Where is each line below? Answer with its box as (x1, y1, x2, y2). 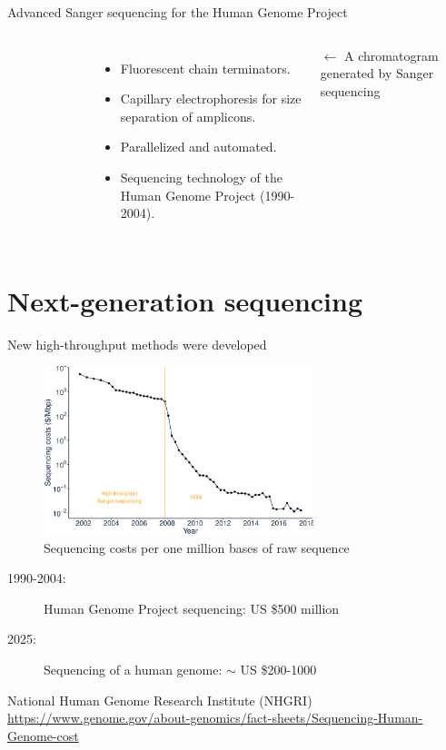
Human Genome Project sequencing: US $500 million (44, 598, 340, 617)
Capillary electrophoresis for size (120, 89, 302, 108)
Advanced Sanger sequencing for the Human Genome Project (7, 3, 348, 21)
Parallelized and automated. (120, 137, 277, 156)
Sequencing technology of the (120, 167, 282, 186)
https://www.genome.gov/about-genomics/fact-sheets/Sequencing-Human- (7, 708, 423, 727)
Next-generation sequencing (7, 281, 363, 319)
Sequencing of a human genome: (44, 659, 223, 678)
